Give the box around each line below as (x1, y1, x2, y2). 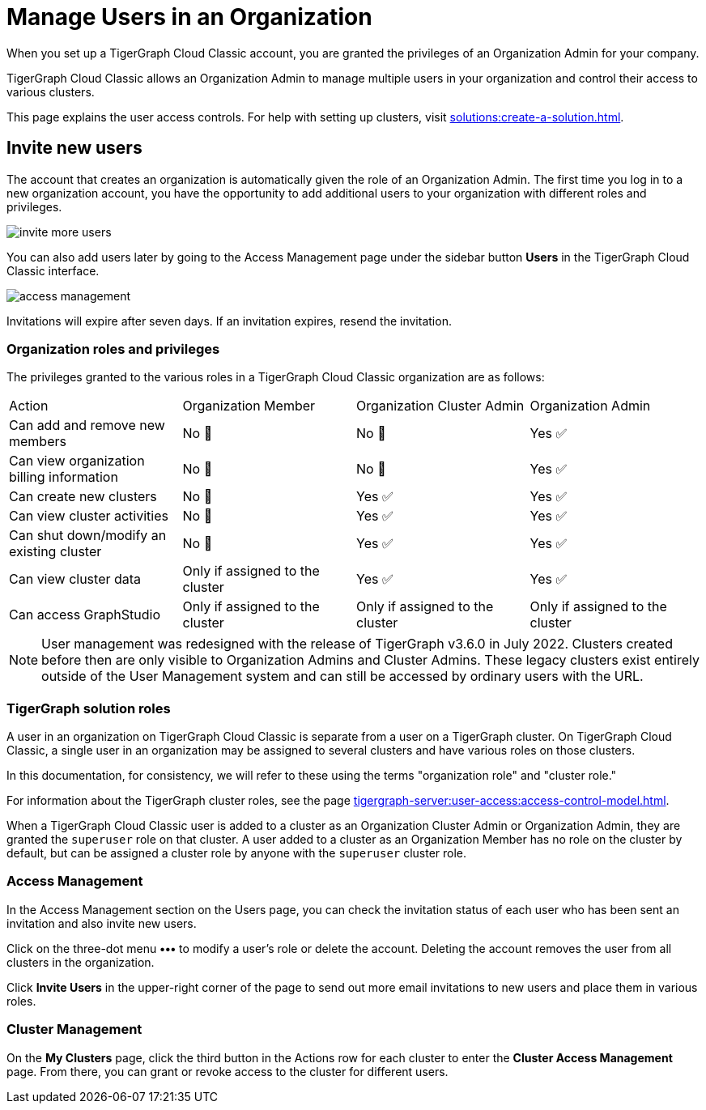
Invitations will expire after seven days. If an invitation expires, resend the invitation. (6, 313, 452, 328)
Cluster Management (6, 1021, 142, 1038)
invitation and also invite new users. (6, 916, 197, 930)
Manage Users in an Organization (6, 3, 372, 31)
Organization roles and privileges (6, 340, 220, 357)
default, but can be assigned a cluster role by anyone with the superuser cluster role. (6, 846, 467, 861)
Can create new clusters (9, 488, 157, 505)
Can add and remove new (9, 417, 165, 434)
